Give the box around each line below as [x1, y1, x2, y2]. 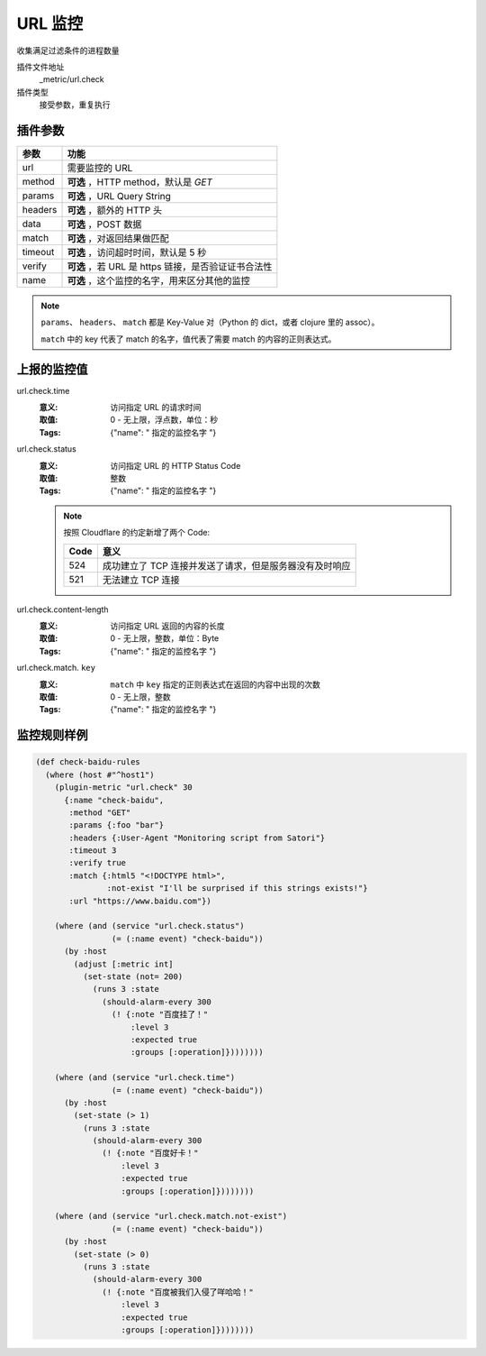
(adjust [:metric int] [73, 958, 175, 969]
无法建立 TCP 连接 [102, 573, 180, 586]
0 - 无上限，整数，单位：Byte [110, 633, 220, 644]
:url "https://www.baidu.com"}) [68, 895, 211, 906]
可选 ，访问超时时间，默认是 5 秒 [67, 246, 207, 259]
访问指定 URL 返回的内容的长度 [110, 620, 225, 631]
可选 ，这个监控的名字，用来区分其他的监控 [67, 275, 251, 288]
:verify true [68, 857, 126, 868]
